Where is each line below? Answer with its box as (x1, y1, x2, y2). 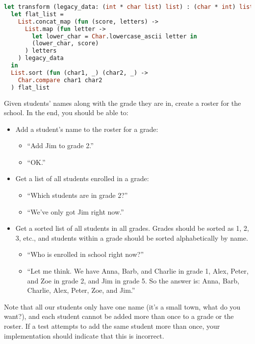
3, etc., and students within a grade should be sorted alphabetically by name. (15, 232, 248, 243)
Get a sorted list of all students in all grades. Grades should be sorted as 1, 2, (15, 223, 249, 233)
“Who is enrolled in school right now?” (27, 249, 144, 259)
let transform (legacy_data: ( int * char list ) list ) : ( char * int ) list (4, 3, 254, 10)
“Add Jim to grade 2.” (27, 140, 94, 151)
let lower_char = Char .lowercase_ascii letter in (32, 32, 197, 40)
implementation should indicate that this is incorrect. (4, 330, 164, 341)
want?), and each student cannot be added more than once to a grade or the (4, 311, 234, 321)
